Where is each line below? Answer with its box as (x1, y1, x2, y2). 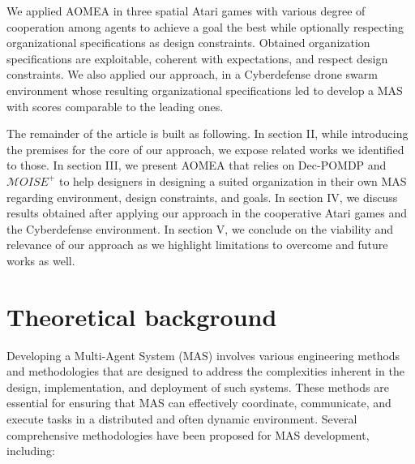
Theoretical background (6, 299, 277, 333)
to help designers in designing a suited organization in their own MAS (58, 172, 407, 189)
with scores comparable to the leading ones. (6, 97, 224, 114)
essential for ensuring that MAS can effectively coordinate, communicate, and (6, 394, 391, 411)
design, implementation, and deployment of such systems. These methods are (6, 378, 389, 395)
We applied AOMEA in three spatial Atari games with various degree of (6, 2, 366, 19)
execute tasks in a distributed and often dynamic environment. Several (6, 410, 357, 427)
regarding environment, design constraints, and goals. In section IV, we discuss (6, 188, 398, 205)
